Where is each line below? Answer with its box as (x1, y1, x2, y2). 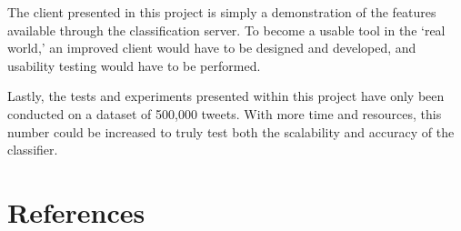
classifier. (7, 140, 58, 159)
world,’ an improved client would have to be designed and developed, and (7, 38, 416, 57)
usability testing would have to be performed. (7, 55, 261, 75)
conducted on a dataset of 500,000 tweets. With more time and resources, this (7, 104, 442, 123)
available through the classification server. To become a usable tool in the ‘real (7, 20, 446, 39)
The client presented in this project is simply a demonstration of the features (7, 3, 436, 21)
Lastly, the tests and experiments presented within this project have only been (7, 86, 445, 105)
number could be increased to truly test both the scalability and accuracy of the (7, 122, 455, 141)
